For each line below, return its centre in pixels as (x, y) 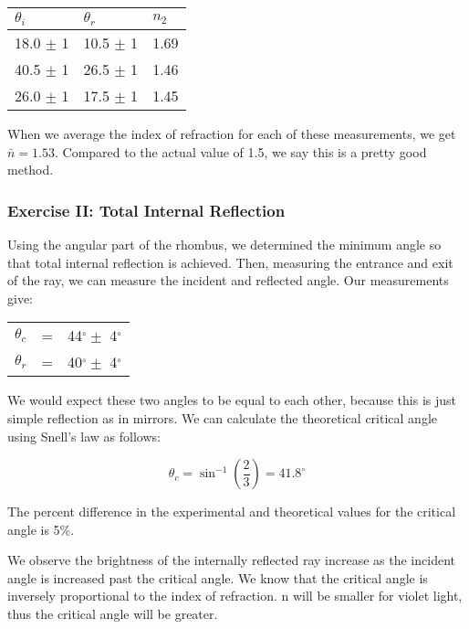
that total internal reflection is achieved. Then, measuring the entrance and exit (230, 262)
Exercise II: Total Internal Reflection (146, 210)
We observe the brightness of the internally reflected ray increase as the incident (231, 560)
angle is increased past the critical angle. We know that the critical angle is (218, 577)
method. (31, 170)
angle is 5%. (41, 529)
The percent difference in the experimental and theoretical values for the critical (232, 512)
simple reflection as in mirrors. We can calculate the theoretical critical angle (222, 417)
